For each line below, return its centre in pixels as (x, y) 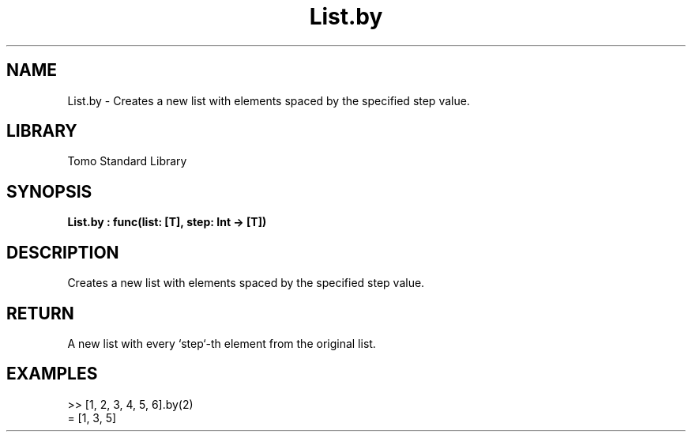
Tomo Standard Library (127, 161)
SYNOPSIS (49, 191)
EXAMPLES (52, 374)
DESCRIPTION (63, 252)
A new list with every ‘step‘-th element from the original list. (222, 343)
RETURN (40, 313)
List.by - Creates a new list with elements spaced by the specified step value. (269, 100)
